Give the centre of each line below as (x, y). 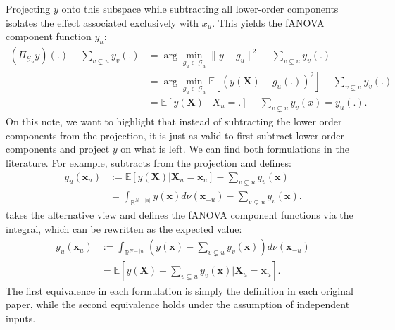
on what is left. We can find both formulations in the (235, 149)
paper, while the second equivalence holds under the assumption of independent (178, 304)
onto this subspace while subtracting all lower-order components (200, 8)
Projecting (28, 8)
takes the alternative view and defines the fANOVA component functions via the (180, 215)
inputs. (21, 318)
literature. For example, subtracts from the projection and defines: (149, 163)
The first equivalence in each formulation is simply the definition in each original (180, 290)
